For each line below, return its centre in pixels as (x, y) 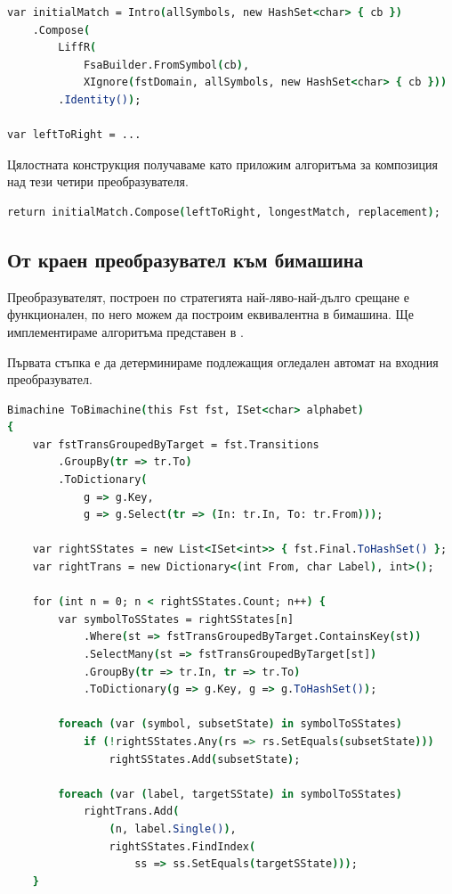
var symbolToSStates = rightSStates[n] (176, 619)
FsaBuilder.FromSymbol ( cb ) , (166, 65)
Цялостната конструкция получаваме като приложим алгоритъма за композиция (223, 164)
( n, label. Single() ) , (173, 828)
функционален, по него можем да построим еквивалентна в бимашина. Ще (210, 314)
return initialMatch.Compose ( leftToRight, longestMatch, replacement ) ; (224, 212)
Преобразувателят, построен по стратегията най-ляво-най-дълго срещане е (208, 296)
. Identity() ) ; (100, 99)
